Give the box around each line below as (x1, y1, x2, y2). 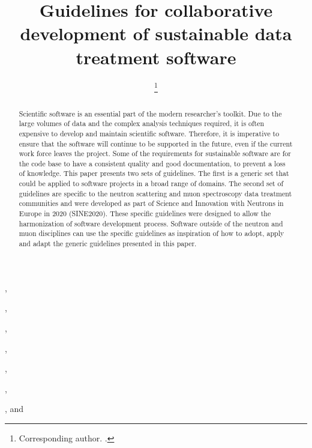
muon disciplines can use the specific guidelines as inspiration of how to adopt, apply (19, 228, 284, 238)
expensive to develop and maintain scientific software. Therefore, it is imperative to (19, 128, 280, 138)
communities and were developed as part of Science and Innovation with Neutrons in (19, 198, 284, 208)
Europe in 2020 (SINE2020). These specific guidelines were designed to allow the (19, 208, 271, 219)
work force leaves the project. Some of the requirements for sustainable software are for (19, 148, 291, 159)
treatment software (76, 44, 236, 69)
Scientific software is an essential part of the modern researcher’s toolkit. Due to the (19, 108, 282, 118)
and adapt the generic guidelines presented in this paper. (19, 238, 197, 249)
